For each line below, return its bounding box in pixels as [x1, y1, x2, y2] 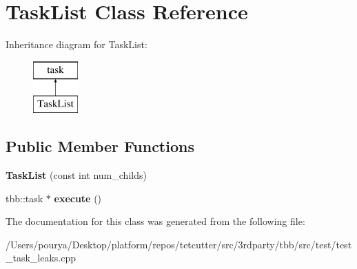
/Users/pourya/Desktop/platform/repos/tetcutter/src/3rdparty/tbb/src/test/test [6, 237, 352, 251]
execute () [54, 191, 102, 205]
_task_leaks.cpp [6, 250, 76, 265]
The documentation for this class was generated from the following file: [6, 214, 305, 228]
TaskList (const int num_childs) [6, 168, 147, 182]
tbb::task [6, 191, 43, 205]
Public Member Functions [6, 136, 194, 157]
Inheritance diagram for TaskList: [6, 37, 147, 52]
